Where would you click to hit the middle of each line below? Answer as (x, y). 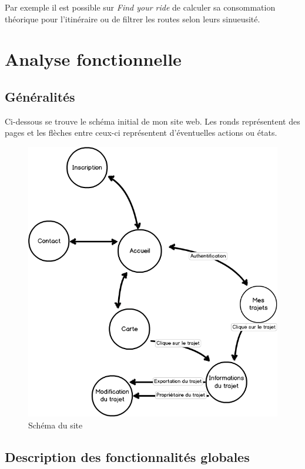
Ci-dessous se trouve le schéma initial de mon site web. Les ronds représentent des (152, 121)
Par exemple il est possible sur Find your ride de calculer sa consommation (140, 7)
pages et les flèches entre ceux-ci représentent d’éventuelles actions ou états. (141, 133)
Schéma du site (56, 425)
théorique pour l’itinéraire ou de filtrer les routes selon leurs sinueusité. (133, 19)
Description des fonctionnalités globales (127, 456)
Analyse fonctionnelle (93, 59)
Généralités (40, 96)
